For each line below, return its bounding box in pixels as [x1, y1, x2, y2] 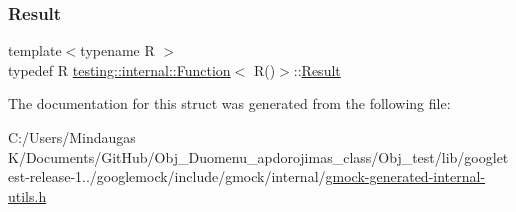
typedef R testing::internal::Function [8, 59, 231, 80]
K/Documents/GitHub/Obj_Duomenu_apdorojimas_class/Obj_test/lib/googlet [8, 146, 509, 167]
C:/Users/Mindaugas [8, 127, 136, 147]
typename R [80, 40, 155, 61]
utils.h [8, 185, 47, 206]
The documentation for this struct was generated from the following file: [8, 93, 451, 114]
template [8, 40, 62, 61]
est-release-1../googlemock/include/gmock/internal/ [8, 166, 326, 187]
